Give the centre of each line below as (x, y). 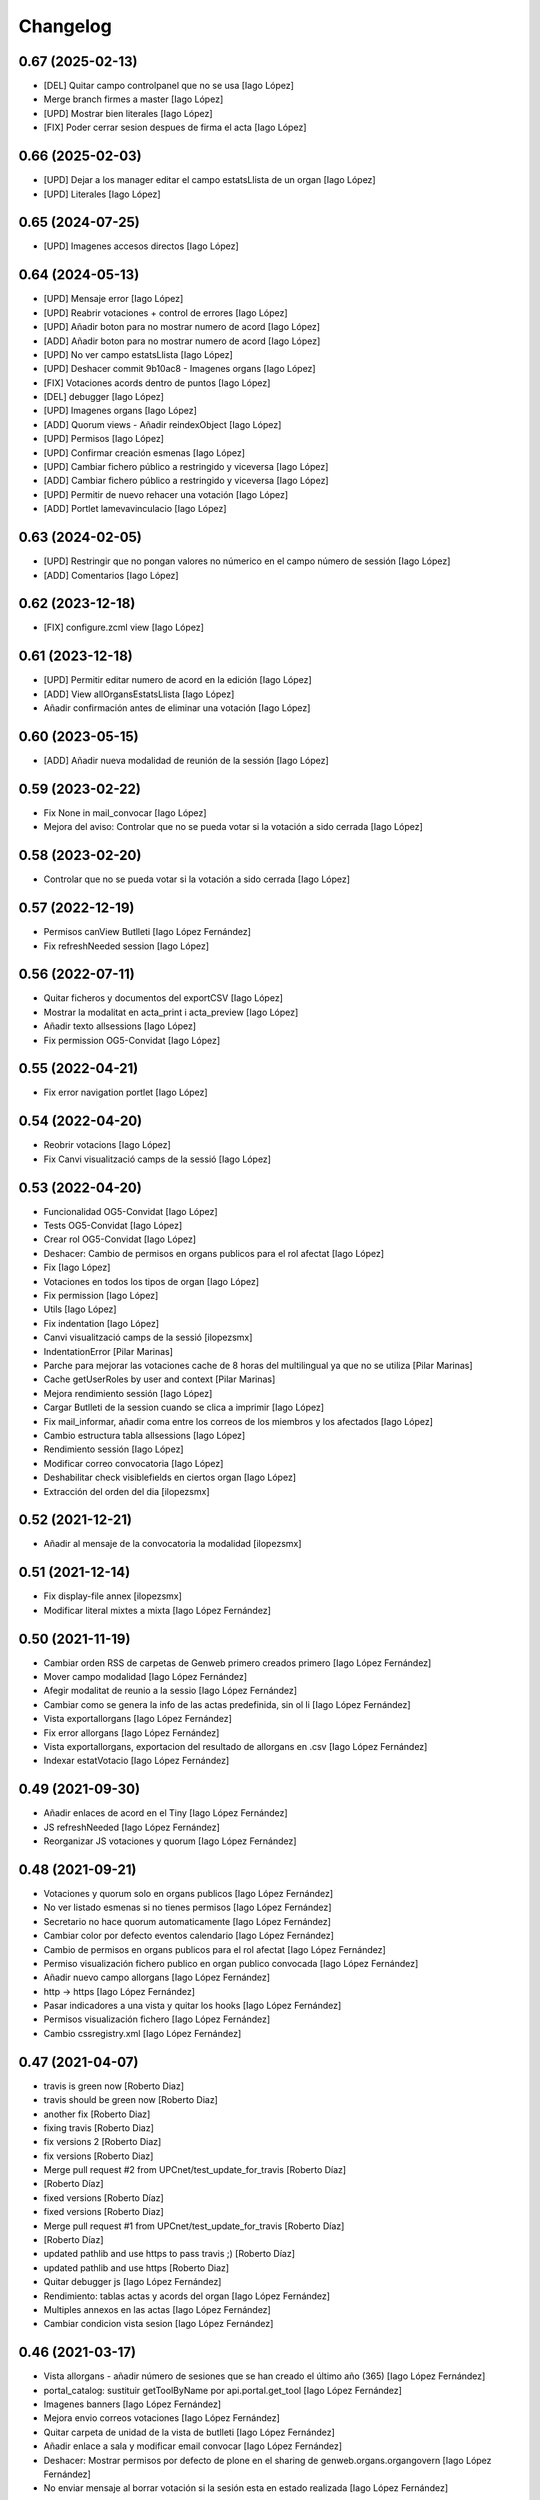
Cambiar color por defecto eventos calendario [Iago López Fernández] (189, 1936)
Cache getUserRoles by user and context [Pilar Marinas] (159, 1379)
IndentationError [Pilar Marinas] (108, 1351)
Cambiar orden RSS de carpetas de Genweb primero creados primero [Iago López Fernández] (237, 1662)
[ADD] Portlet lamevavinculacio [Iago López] (135, 509)
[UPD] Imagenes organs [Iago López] (120, 411)
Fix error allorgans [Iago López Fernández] (131, 1732)
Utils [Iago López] (80, 1309)
